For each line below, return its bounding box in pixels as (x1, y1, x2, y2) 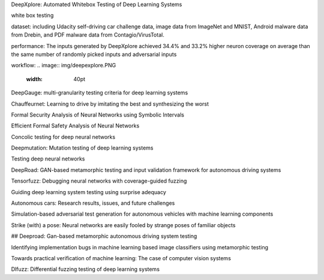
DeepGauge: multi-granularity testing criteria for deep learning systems (11, 89, 188, 96)
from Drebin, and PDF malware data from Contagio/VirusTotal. (11, 31, 164, 38)
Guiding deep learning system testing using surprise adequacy (11, 188, 166, 195)
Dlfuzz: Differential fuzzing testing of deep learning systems (11, 266, 160, 273)
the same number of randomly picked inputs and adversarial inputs (11, 50, 177, 58)
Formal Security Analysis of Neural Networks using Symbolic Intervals (11, 111, 184, 118)
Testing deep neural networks (11, 155, 85, 162)
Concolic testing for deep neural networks (11, 133, 116, 141)
